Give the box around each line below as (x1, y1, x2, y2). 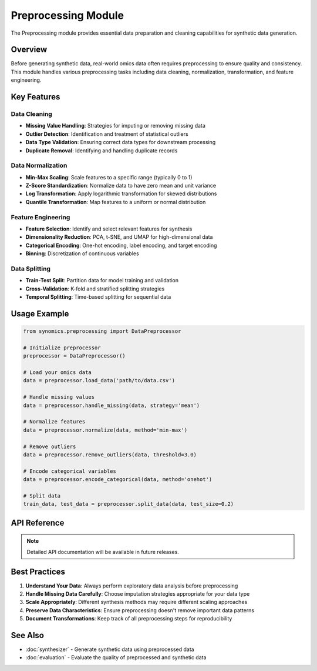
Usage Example (11, 309, 69, 319)
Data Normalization (11, 162, 68, 170)
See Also (11, 630, 44, 640)
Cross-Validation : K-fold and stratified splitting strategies (25, 285, 165, 292)
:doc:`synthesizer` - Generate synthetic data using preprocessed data (25, 646, 194, 653)
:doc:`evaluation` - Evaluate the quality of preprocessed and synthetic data (25, 654, 207, 661)
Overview (11, 45, 48, 55)
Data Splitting (11, 265, 51, 273)
